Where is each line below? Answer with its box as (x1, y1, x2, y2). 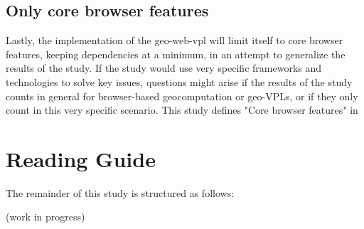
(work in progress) (6, 209, 85, 224)
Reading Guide (6, 144, 156, 173)
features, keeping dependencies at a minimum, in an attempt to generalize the (6, 46, 346, 61)
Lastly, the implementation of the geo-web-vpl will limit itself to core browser (6, 33, 343, 48)
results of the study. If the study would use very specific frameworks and (6, 60, 322, 75)
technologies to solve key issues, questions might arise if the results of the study (6, 74, 353, 89)
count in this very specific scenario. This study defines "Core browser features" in (6, 102, 358, 117)
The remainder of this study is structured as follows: (6, 185, 235, 200)
